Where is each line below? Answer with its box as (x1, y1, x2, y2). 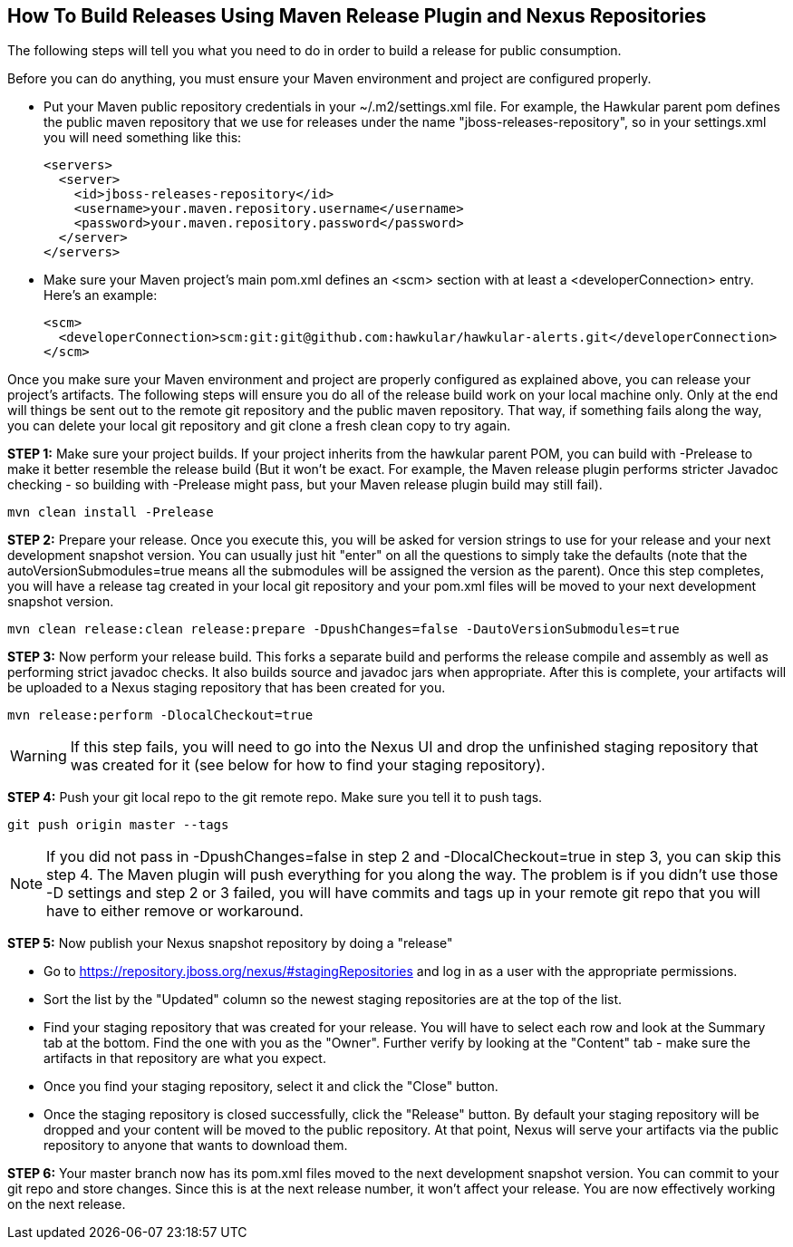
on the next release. (7, 1196, 126, 1213)
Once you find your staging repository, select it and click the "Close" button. (44, 1078, 498, 1095)
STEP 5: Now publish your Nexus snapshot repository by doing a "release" (7, 935, 453, 952)
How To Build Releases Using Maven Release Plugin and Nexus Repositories (7, 5, 707, 27)
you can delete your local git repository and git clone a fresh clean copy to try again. (7, 418, 511, 434)
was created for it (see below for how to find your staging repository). (70, 756, 546, 775)
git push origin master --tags (7, 817, 229, 833)
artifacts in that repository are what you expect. (44, 1050, 326, 1067)
